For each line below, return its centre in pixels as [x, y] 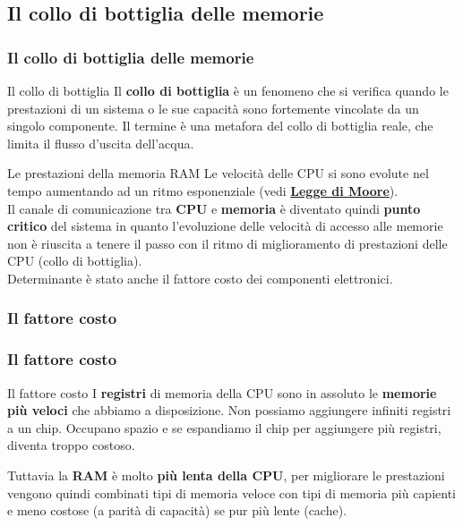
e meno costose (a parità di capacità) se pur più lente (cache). [177, 510]
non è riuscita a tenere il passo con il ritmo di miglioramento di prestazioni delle [227, 243]
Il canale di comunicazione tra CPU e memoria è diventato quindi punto [214, 208]
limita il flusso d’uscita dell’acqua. [101, 143]
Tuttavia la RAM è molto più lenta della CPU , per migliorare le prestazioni [226, 475]
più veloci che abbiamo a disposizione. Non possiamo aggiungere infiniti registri [229, 410]
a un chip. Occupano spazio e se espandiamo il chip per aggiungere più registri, [224, 427]
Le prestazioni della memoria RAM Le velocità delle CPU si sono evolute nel [218, 173]
